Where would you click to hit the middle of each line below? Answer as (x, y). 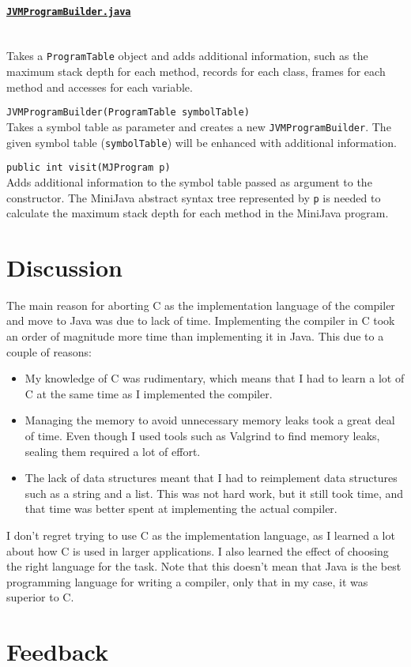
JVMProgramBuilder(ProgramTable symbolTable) (128, 113)
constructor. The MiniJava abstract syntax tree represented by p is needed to (194, 197)
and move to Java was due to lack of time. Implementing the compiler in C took (201, 320)
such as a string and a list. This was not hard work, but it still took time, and (214, 493)
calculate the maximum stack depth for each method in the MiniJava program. (198, 213)
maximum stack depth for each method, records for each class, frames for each (196, 72)
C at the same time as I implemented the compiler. (149, 393)
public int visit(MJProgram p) (89, 168)
